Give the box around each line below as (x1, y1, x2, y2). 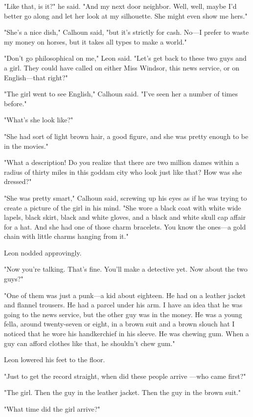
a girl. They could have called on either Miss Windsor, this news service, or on (4, 62, 239, 72)
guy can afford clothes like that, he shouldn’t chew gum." (4, 338, 175, 348)
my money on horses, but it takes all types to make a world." (4, 36, 187, 46)
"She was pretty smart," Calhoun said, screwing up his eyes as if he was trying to (4, 192, 247, 203)
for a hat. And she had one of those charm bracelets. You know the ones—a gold (4, 221, 246, 232)
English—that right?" (4, 72, 68, 82)
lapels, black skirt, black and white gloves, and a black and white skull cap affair (4, 212, 246, 222)
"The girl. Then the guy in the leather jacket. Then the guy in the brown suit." (4, 387, 241, 397)
